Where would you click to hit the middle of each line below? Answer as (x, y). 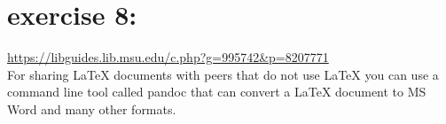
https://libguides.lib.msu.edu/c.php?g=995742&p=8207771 (168, 57)
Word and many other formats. (92, 108)
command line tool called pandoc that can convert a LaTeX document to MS (217, 92)
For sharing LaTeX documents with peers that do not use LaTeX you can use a (223, 74)
